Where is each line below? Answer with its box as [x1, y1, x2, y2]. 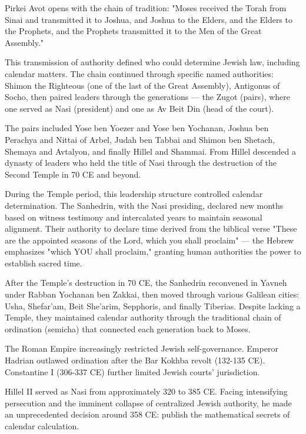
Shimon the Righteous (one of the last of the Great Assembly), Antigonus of [5, 79, 280, 91]
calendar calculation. [5, 420, 79, 432]
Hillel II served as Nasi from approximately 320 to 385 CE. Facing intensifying [5, 385, 288, 398]
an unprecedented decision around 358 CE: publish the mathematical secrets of [5, 408, 290, 420]
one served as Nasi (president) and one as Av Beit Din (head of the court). [5, 102, 274, 114]
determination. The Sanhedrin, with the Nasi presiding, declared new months [5, 199, 284, 211]
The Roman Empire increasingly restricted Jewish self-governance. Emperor [5, 342, 278, 355]
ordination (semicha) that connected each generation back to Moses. [5, 322, 251, 335]
